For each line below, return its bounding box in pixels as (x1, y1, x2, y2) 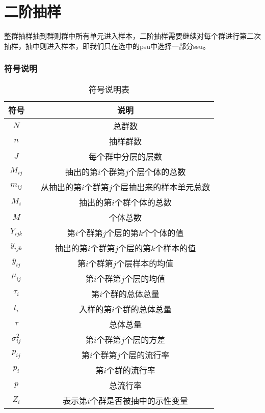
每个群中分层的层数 (89, 150, 163, 162)
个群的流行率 (106, 364, 155, 376)
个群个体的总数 (114, 196, 172, 208)
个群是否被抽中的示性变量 (90, 394, 188, 406)
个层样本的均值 (116, 257, 174, 269)
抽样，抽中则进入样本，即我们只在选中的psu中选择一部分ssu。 (4, 40, 210, 51)
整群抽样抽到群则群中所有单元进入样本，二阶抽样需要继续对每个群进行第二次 (4, 31, 261, 41)
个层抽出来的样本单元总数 (112, 181, 210, 193)
